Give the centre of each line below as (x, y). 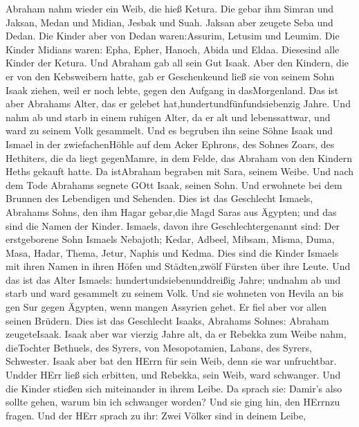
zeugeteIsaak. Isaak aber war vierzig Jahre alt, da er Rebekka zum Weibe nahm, (176, 334)
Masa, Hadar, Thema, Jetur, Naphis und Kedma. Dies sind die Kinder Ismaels (172, 252)
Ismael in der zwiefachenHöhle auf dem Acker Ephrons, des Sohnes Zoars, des (170, 144)
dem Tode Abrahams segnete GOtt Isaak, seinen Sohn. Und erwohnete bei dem (174, 184)
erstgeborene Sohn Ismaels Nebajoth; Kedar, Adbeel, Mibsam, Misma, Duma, (170, 239)
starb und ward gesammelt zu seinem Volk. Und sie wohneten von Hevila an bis (175, 293)
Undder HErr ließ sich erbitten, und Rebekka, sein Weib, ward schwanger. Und (173, 375)
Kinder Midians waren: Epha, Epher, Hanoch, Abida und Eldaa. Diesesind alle (173, 49)
